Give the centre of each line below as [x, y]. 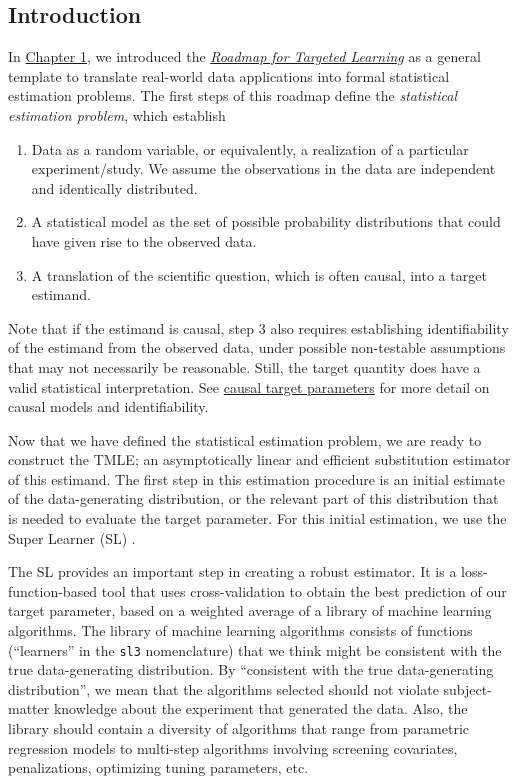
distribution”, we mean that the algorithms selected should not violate [223, 688]
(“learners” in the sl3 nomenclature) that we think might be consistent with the [255, 649]
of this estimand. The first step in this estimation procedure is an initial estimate [256, 478]
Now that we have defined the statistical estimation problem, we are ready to [245, 439]
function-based [53, 590]
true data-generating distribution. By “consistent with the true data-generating [251, 669]
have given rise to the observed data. [144, 240]
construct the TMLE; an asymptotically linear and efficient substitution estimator [259, 459]
